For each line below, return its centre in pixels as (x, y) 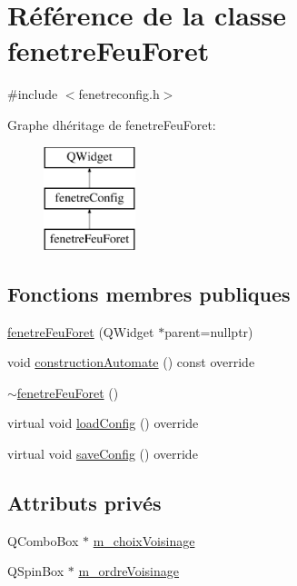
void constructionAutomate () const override (131, 362)
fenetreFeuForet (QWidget (81, 331)
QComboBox (43, 540)
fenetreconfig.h (119, 94)
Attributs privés (84, 503)
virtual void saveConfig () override (103, 454)
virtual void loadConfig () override (103, 423)
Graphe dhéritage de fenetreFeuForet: (112, 124)
